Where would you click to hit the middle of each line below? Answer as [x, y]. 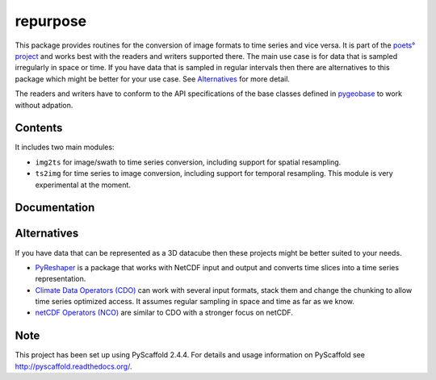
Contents [39, 128]
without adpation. [44, 105]
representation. [61, 279]
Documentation [55, 208]
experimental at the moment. [83, 185]
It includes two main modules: [65, 147]
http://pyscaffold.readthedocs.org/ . [73, 366]
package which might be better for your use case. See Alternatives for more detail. [153, 79]
